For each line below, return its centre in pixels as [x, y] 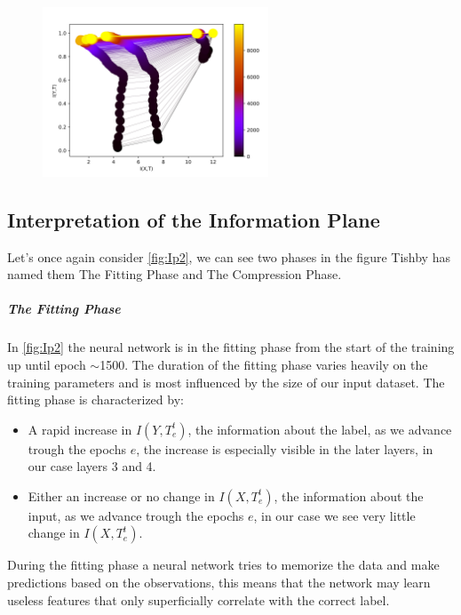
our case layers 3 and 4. [92, 466]
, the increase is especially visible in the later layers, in [285, 448]
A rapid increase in [80, 429]
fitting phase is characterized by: [95, 399]
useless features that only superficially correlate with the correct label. [199, 599]
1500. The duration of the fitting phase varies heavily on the [264, 364]
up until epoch [47, 364]
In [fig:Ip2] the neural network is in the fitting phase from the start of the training [231, 347]
